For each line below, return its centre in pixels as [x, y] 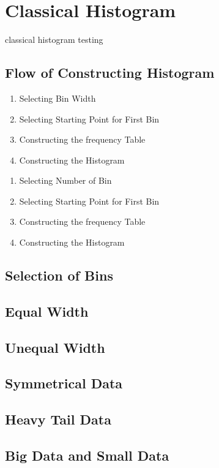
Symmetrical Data [64, 383]
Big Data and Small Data [87, 455]
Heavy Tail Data [58, 419]
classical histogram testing [54, 40]
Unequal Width [55, 347]
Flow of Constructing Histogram [110, 73]
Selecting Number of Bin [65, 180]
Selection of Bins [59, 275]
